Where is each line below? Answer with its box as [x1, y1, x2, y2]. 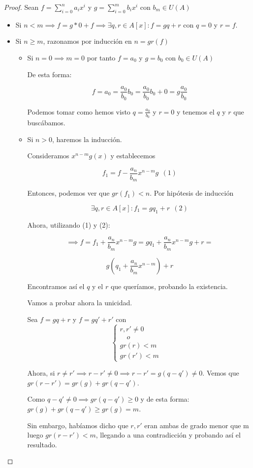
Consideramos [27, 150, 69, 161]
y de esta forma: [140, 394, 190, 404]
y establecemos [110, 150, 156, 161]
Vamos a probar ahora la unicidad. [27, 297, 132, 308]
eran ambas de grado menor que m [144, 420, 249, 430]
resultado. [27, 439, 57, 449]
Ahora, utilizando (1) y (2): [27, 219, 110, 230]
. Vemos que [202, 368, 239, 378]
